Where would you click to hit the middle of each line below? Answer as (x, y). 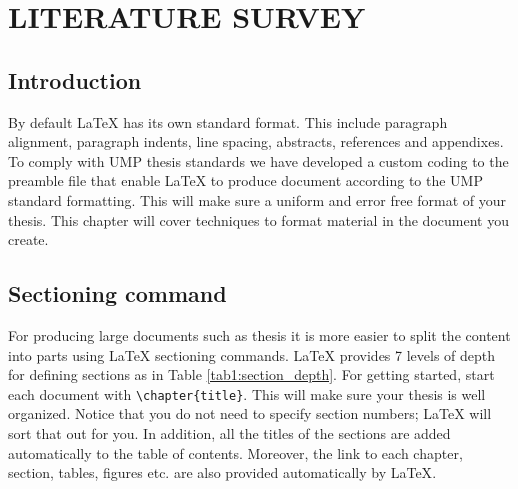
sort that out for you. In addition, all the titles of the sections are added (229, 432)
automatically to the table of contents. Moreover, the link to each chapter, (235, 452)
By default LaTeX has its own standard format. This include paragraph (228, 121)
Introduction (75, 79)
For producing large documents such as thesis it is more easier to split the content (259, 334)
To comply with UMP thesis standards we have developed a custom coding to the (258, 160)
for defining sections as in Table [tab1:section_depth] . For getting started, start (251, 374)
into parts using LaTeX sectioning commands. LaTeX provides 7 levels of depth (252, 354)
